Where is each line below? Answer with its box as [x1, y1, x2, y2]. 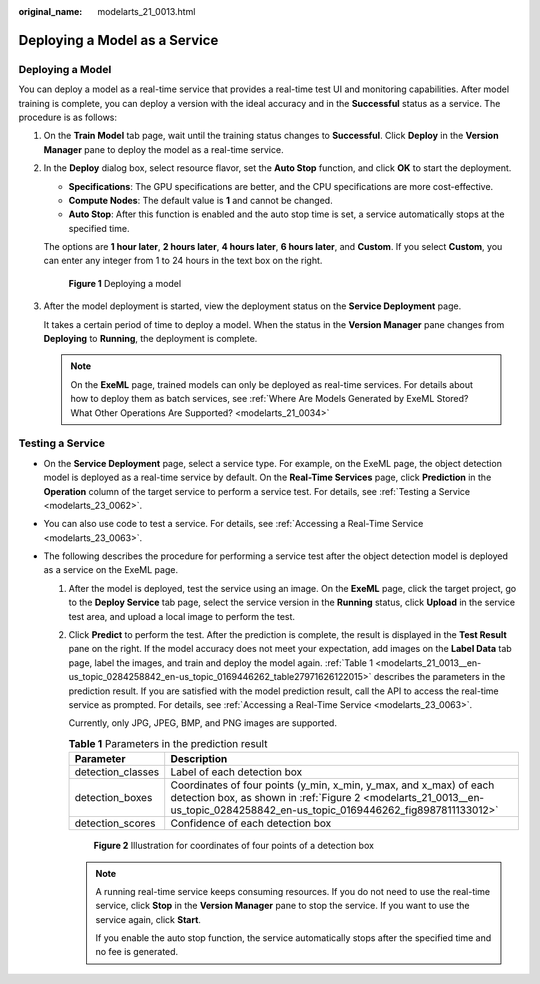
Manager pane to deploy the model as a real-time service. [43, 143, 284, 155]
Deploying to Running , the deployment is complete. [43, 333, 258, 345]
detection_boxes [74, 791, 153, 805]
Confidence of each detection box [170, 816, 332, 830]
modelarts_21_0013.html [97, 6, 196, 17]
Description [170, 752, 228, 766]
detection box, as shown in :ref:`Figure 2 [170, 791, 361, 805]
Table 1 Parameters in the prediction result [68, 736, 268, 750]
